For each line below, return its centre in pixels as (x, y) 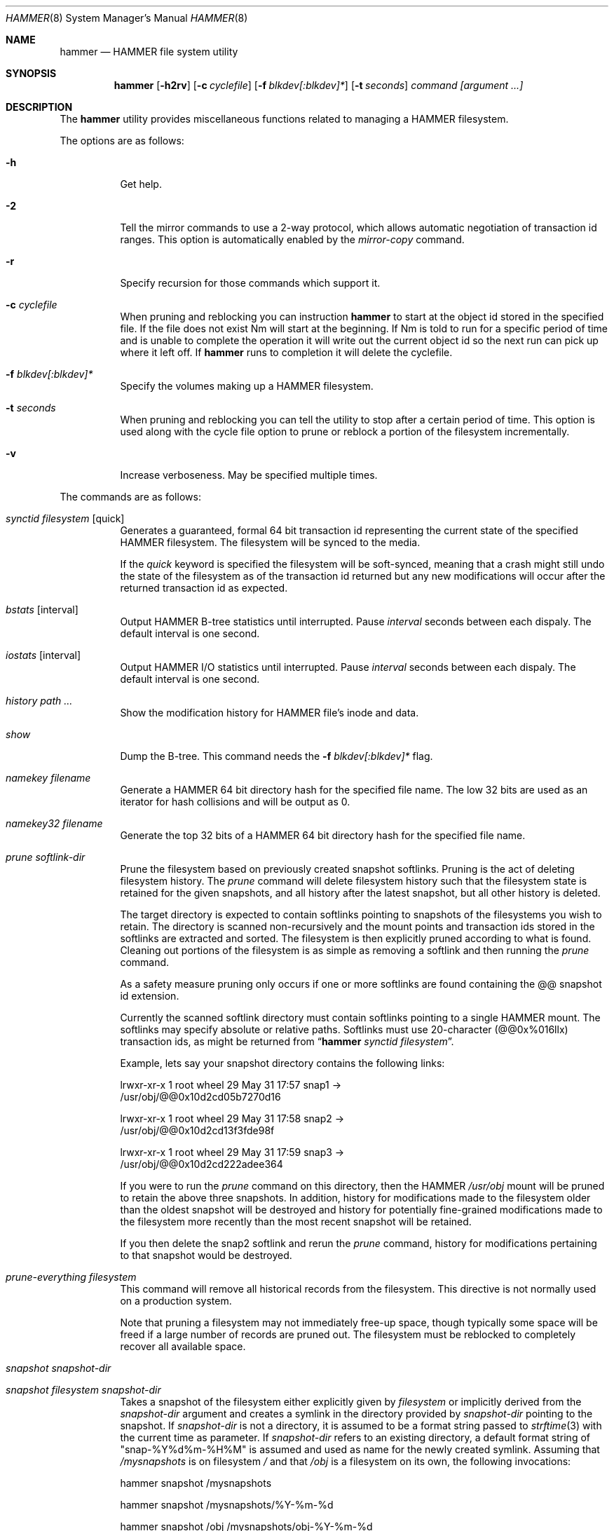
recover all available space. (183, 1346)
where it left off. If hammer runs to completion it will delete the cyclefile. (286, 352)
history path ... (39, 701)
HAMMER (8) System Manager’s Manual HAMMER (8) (127, 18)
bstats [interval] (42, 610)
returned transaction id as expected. (204, 588)
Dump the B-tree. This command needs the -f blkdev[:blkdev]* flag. (277, 756)
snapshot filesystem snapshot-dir (83, 1390)
